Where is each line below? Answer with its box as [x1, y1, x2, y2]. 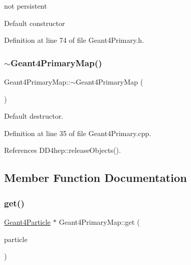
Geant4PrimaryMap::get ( [59, 216, 140, 227]
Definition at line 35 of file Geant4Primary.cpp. [4, 127, 151, 138]
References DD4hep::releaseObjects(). [4, 145, 121, 155]
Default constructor [4, 17, 65, 28]
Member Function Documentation [4, 170, 187, 185]
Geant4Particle [4, 216, 51, 227]
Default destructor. [4, 111, 64, 121]
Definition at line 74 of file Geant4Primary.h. [4, 35, 144, 45]
